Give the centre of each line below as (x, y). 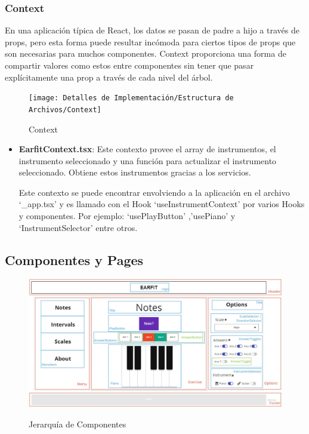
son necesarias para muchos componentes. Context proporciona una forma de (146, 53)
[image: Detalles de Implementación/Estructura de (131, 98)
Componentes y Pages (74, 259)
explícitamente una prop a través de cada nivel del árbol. (109, 77)
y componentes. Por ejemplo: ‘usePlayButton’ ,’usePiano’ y (127, 216)
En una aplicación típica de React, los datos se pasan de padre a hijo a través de (152, 30)
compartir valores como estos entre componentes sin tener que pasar (129, 65)
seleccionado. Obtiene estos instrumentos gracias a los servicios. (135, 172)
